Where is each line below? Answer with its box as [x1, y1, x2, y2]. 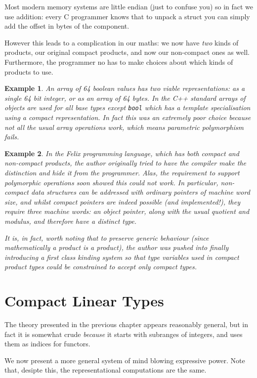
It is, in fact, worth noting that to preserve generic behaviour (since [4, 232, 209, 243]
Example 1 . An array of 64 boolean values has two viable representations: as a [4, 83, 245, 93]
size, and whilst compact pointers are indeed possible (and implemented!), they [4, 196, 240, 207]
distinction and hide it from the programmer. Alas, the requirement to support [4, 167, 240, 177]
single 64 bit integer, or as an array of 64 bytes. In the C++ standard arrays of [4, 92, 246, 103]
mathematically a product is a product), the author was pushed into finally [4, 242, 229, 252]
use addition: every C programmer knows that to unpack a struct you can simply [4, 11, 250, 21]
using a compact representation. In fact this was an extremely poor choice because [4, 112, 251, 122]
